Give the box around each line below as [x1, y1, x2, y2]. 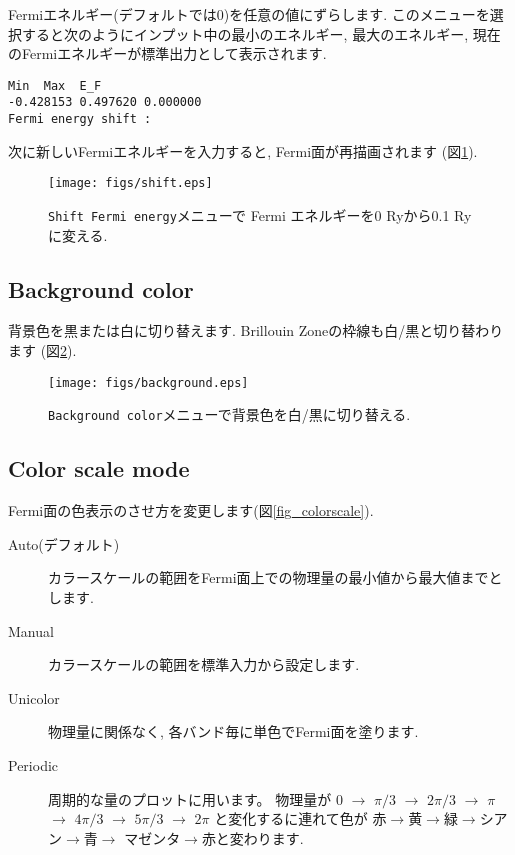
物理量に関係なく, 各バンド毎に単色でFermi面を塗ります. [48, 721, 419, 742]
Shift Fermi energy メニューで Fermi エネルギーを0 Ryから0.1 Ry [48, 205, 472, 225]
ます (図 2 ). [8, 340, 77, 361]
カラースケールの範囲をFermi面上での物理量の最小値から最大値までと [48, 567, 503, 588]
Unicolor [8, 687, 60, 708]
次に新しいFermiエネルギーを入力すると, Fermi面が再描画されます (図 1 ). [8, 140, 478, 161]
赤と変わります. [201, 827, 304, 848]
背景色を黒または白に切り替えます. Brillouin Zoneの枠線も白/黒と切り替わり [8, 320, 504, 341]
